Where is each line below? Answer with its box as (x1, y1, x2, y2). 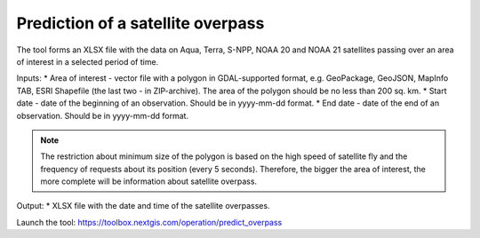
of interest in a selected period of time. (16, 56, 159, 67)
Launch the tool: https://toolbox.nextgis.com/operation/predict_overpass (16, 217, 283, 227)
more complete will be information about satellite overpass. (40, 176, 258, 186)
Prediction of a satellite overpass (16, 13, 265, 33)
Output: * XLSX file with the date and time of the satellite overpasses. (16, 201, 270, 211)
